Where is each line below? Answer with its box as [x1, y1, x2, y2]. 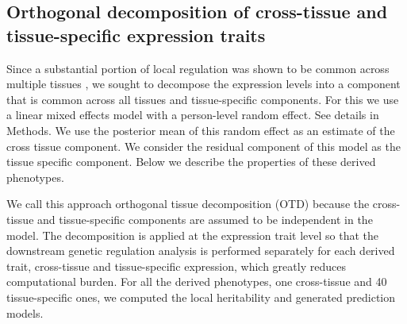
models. [6, 304, 44, 321]
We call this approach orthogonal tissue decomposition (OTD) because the [6, 195, 370, 212]
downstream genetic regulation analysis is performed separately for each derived [6, 242, 395, 259]
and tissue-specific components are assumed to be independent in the [37, 210, 373, 227]
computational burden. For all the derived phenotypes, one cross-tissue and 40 [6, 273, 387, 290]
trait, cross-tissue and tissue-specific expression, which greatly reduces [6, 257, 346, 274]
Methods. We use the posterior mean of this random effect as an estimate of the [6, 121, 395, 138]
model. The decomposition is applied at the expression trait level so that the [6, 226, 379, 243]
